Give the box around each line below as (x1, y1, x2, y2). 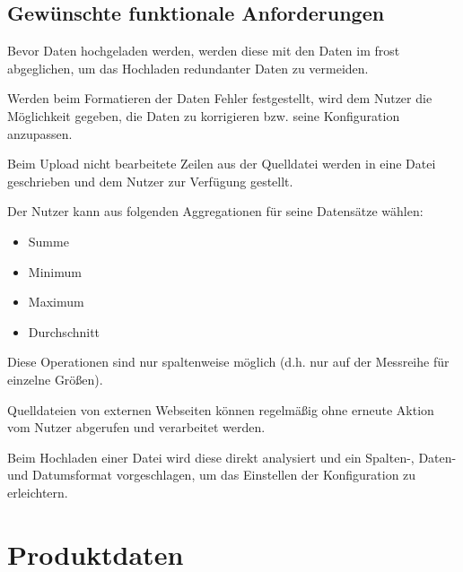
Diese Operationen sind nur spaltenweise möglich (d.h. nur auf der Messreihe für (7, 352, 450, 371)
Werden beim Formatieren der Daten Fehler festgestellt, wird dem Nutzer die (7, 89, 432, 108)
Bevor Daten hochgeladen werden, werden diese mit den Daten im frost (7, 41, 400, 60)
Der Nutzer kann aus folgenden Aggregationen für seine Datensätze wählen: (7, 202, 424, 221)
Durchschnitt (28, 322, 100, 341)
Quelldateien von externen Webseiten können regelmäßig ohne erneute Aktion (7, 400, 434, 419)
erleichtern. (7, 482, 68, 501)
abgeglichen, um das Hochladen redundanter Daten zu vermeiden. (7, 58, 369, 77)
